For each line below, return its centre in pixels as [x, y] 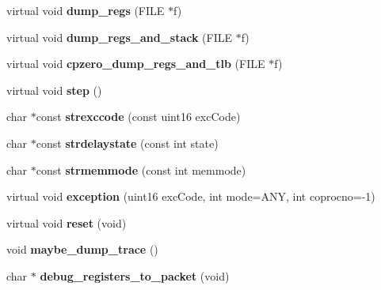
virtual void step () [54, 90]
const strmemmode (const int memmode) [141, 169]
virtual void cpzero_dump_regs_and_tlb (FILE [136, 64]
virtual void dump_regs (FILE [86, 10]
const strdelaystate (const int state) [127, 143]
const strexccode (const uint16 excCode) [138, 117]
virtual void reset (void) [67, 222]
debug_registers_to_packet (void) [135, 275]
